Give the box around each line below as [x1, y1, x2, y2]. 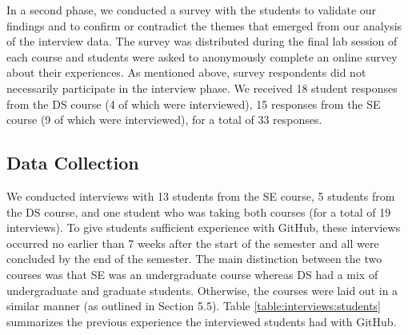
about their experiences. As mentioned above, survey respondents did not [6, 64, 366, 81]
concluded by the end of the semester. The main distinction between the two [6, 250, 382, 267]
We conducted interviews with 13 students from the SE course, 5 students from [6, 187, 395, 204]
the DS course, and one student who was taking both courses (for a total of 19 [6, 203, 391, 220]
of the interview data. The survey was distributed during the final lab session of [6, 33, 398, 50]
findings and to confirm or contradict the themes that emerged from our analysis [6, 17, 402, 34]
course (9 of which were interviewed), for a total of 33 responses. [6, 111, 322, 128]
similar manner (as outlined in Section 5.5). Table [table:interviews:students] [6, 297, 381, 314]
